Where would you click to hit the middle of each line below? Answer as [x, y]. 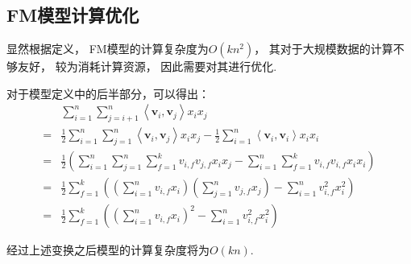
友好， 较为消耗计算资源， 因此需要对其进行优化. [147, 66]
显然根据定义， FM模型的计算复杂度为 [108, 49]
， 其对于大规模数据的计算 [324, 49]
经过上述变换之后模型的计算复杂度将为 [108, 250]
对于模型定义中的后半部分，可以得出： [108, 93]
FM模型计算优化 [73, 15]
